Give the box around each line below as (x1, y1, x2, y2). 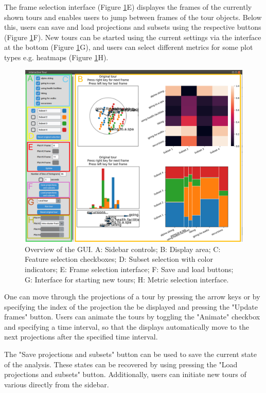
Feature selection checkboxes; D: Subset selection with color (25, 254, 213, 264)
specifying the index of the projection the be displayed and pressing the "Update (4, 301, 258, 312)
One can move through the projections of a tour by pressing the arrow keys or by (4, 291, 260, 302)
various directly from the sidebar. (4, 379, 109, 389)
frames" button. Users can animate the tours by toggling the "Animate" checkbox (4, 311, 260, 322)
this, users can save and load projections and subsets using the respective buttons (4, 22, 261, 32)
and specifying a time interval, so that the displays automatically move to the (4, 321, 249, 332)
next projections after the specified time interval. (4, 331, 158, 342)
